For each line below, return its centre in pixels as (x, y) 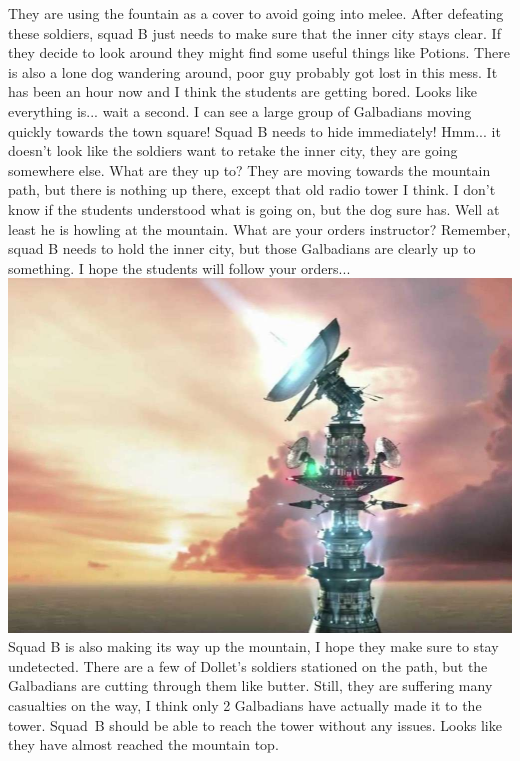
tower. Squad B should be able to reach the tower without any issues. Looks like (255, 724)
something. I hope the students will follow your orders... (179, 267)
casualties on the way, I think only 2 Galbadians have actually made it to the (245, 704)
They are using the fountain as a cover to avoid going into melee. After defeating (256, 13)
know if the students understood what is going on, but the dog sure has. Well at (254, 208)
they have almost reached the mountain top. (143, 744)
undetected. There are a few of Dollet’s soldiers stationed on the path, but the (248, 665)
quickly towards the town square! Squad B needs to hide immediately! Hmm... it (254, 130)
